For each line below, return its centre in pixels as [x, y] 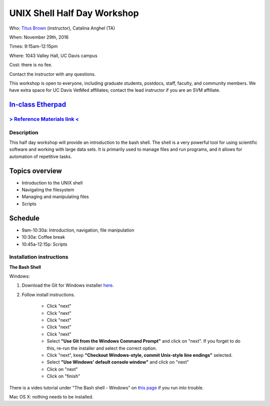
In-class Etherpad [38, 105]
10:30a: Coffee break [43, 237]
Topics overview [35, 171]
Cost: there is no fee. [31, 65]
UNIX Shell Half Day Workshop [74, 13]
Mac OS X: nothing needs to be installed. [51, 396]
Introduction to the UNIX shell [52, 182]
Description [24, 132]
